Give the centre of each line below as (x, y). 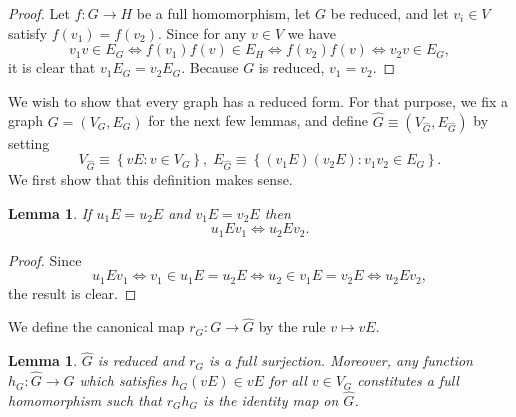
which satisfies (123, 380)
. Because (210, 67)
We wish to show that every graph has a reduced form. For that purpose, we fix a (258, 100)
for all (287, 380)
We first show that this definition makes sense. (150, 178)
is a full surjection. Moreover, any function (340, 360)
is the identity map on (271, 399)
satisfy (28, 32)
